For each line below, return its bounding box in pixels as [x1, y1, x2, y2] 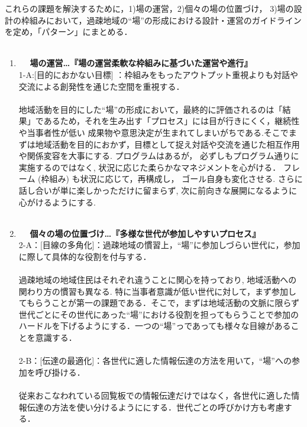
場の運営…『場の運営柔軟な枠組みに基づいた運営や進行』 [30, 57, 253, 69]
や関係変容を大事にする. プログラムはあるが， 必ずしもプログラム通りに [18, 149, 299, 162]
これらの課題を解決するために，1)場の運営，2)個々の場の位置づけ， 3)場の [5, 2, 294, 14]
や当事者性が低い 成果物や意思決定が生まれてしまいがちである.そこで [18, 126, 289, 138]
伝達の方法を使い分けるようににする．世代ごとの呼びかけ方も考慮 [27, 400, 284, 413]
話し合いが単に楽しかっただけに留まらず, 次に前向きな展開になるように [18, 184, 298, 196]
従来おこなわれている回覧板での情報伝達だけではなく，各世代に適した [18, 389, 292, 401]
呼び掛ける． [35, 366, 85, 378]
